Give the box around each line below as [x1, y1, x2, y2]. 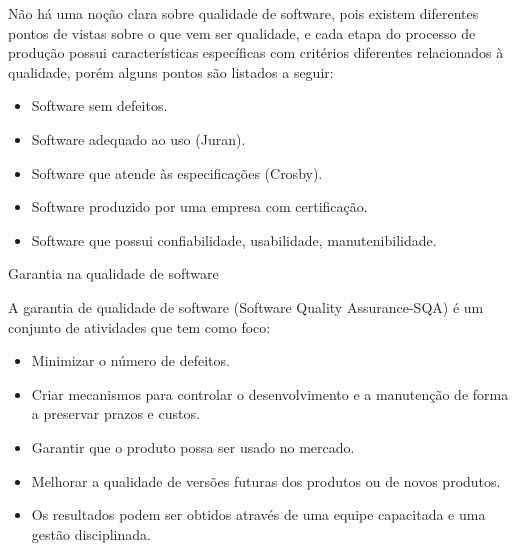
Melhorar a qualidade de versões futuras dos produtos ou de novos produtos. [31, 470, 501, 491]
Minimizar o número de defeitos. [31, 350, 230, 371]
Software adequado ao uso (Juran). [31, 128, 246, 149]
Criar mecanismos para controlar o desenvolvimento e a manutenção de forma [31, 383, 509, 404]
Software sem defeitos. [31, 95, 168, 116]
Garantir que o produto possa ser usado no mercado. [31, 436, 355, 457]
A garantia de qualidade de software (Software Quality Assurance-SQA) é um [8, 296, 484, 317]
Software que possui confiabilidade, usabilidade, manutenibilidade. [31, 229, 437, 250]
